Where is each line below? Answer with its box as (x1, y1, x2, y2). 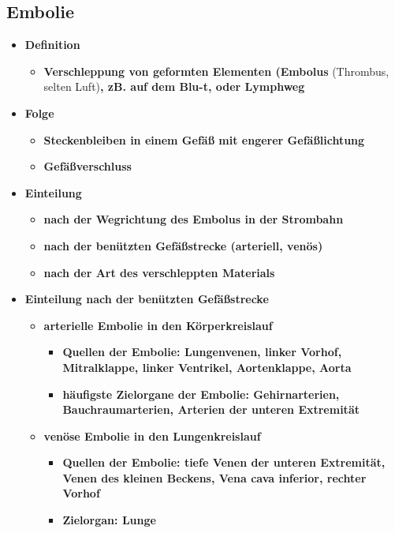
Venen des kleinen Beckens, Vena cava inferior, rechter (62, 469, 367, 486)
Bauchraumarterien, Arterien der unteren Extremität (62, 401, 360, 418)
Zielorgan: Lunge (62, 512, 156, 528)
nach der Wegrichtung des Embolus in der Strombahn (43, 211, 344, 227)
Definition (24, 36, 80, 53)
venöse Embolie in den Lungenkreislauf (43, 427, 261, 444)
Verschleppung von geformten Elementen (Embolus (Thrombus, (43, 62, 389, 79)
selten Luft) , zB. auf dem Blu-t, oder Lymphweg (43, 78, 305, 95)
